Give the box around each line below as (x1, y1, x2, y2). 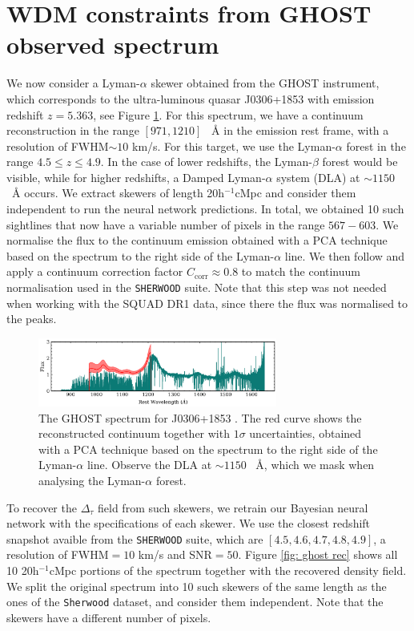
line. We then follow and (284, 247, 405, 264)
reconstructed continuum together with (38, 425, 230, 442)
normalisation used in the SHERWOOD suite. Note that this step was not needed (6, 279, 387, 296)
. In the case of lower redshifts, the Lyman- (100, 153, 312, 170)
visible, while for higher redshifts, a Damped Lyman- (6, 168, 266, 185)
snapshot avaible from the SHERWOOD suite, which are (6, 530, 263, 547)
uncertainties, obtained (249, 425, 362, 442)
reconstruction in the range (6, 122, 139, 139)
